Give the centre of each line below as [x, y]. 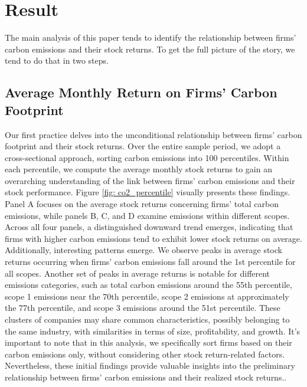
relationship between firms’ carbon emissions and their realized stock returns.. [146, 377]
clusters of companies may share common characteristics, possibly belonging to [147, 319]
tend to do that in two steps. [57, 60]
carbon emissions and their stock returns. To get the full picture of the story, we [150, 49]
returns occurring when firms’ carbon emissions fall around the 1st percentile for [150, 262]
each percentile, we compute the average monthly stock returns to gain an [138, 169]
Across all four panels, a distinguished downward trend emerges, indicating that [149, 227]
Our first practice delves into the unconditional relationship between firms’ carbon [153, 134]
